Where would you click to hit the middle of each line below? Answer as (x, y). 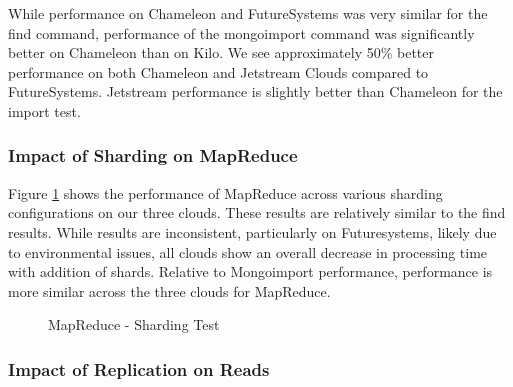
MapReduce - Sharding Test (134, 324)
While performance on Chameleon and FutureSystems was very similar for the (248, 13)
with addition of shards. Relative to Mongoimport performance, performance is (250, 271)
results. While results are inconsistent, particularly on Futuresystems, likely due (252, 231)
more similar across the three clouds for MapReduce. (169, 290)
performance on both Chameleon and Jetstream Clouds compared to (218, 71)
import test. (44, 110)
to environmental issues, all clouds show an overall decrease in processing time (248, 251)
